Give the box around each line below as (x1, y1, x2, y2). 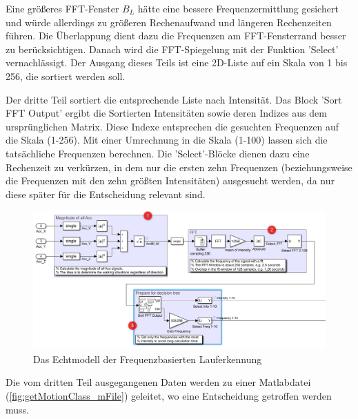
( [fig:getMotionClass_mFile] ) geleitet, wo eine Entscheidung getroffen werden (6, 388, 332, 402)
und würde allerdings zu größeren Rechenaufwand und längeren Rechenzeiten (6, 14, 332, 29)
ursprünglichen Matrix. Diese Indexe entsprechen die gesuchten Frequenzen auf (6, 119, 339, 133)
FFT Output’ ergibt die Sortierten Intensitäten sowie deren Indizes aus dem (6, 106, 327, 120)
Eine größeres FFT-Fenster (6, 1, 119, 15)
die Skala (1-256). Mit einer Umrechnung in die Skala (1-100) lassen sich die (6, 133, 328, 147)
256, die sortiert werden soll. (6, 68, 126, 83)
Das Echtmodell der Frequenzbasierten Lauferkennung (33, 351, 262, 366)
